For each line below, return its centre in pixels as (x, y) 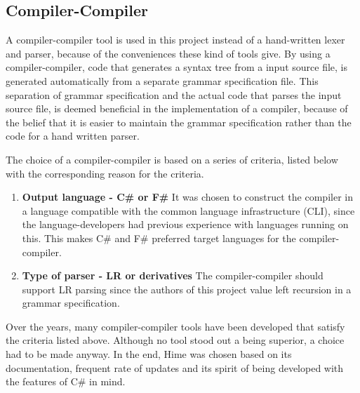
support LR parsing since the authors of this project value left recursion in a (187, 289)
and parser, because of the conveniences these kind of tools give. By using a (168, 53)
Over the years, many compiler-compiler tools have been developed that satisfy (175, 326)
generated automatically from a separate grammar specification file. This (162, 80)
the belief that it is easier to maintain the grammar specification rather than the (179, 122)
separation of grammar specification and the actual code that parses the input (174, 94)
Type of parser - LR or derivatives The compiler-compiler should (173, 275)
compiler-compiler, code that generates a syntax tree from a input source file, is (177, 67)
